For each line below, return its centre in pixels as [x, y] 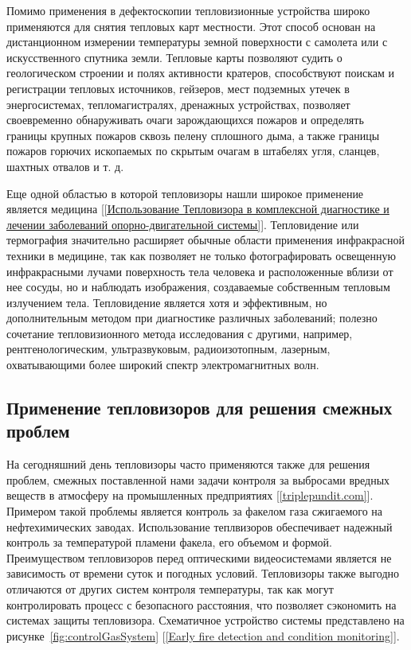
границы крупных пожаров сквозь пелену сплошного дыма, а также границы [193, 135]
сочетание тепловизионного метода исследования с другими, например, [180, 333]
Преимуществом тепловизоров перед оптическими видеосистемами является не [199, 557]
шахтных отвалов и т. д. [65, 166]
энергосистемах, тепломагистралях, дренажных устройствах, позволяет [178, 104]
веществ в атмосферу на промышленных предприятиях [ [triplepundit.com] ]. [190, 495]
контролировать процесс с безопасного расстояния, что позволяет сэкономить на [202, 604]
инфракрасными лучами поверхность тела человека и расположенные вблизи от [200, 271]
